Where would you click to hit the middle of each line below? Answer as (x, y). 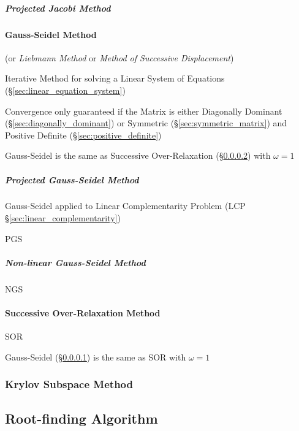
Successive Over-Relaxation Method (83, 313)
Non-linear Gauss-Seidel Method (75, 262)
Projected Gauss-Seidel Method (72, 179)
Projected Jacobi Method (58, 8)
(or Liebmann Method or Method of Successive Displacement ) (119, 57)
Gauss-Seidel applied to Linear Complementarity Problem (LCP (125, 206)
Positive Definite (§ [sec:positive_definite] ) (83, 135)
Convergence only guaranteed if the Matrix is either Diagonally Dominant (144, 111)
